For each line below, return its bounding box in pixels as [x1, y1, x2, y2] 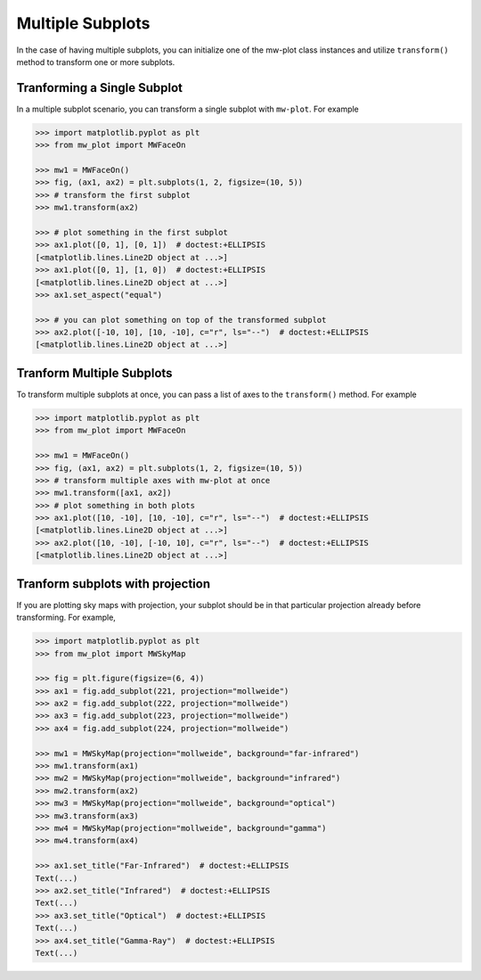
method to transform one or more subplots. [16, 56, 175, 67]
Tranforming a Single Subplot [16, 80, 183, 95]
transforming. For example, [16, 612, 116, 623]
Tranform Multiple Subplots [16, 366, 173, 381]
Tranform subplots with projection [16, 576, 211, 591]
